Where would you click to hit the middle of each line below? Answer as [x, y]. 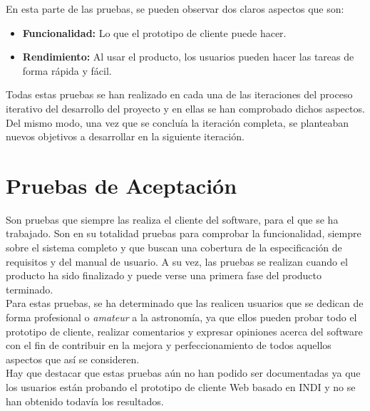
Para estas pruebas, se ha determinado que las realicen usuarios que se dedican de [185, 303]
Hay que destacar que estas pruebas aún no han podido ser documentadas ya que [183, 373]
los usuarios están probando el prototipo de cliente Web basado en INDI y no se [181, 387]
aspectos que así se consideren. [73, 359]
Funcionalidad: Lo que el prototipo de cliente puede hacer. [154, 32]
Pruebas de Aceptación [122, 185]
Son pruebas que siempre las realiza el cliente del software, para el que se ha [172, 219]
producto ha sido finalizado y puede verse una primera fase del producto [164, 275]
